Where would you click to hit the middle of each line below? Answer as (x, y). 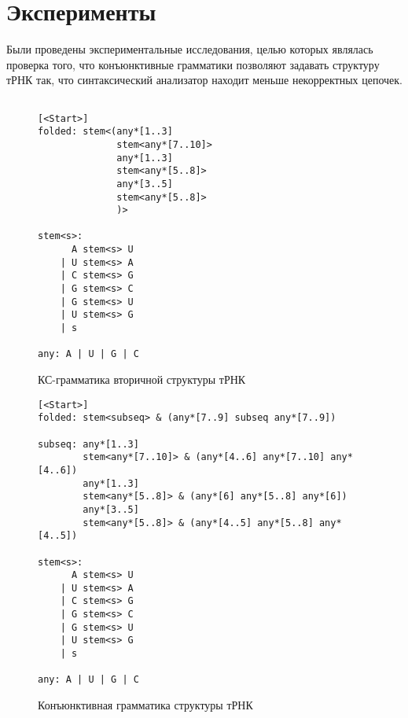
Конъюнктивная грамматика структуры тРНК (145, 705)
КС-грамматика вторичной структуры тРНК (142, 379)
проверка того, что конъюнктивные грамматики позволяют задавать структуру (193, 64)
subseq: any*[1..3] (88, 444)
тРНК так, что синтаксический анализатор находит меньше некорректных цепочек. (204, 80)
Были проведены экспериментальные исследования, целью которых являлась (190, 49)
